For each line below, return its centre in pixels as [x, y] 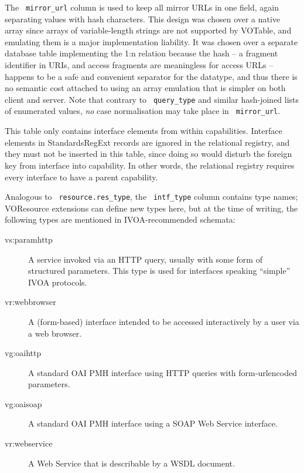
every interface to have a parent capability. [81, 177]
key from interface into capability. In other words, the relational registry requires [150, 165]
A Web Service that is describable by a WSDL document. [131, 463]
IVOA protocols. [58, 282]
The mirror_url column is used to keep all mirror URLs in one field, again [142, 7]
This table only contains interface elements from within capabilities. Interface [144, 131]
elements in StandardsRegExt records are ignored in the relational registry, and [147, 142]
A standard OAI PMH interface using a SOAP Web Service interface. [153, 423]
